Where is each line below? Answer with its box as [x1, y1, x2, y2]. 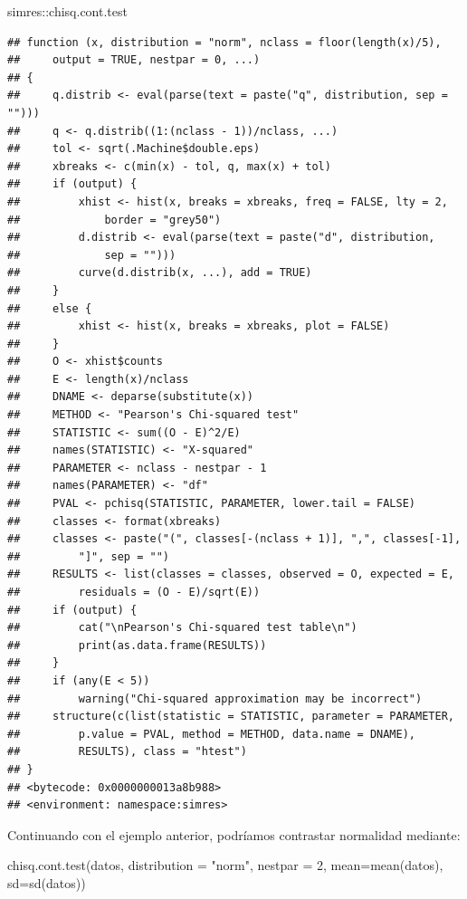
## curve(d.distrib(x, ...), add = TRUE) [7, 266, 312, 280]
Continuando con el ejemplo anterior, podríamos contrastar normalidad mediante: [7, 825, 461, 844]
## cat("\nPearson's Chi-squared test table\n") [7, 621, 357, 635]
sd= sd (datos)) [7, 873, 86, 892]
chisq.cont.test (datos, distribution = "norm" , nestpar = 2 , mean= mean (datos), [7, 856, 443, 875]
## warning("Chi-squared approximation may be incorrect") [7, 692, 423, 705]
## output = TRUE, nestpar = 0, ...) [7, 53, 261, 67]
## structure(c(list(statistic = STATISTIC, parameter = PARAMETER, [7, 710, 454, 723]
